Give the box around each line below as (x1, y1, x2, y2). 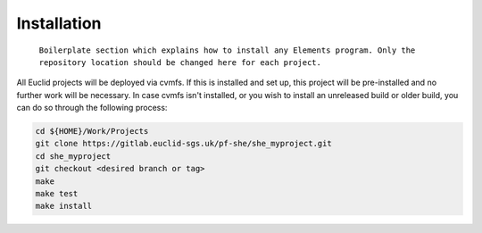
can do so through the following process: (16, 103, 168, 113)
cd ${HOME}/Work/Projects (35, 126, 149, 137)
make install (35, 201, 93, 212)
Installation (16, 13, 102, 33)
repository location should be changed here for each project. (38, 57, 321, 67)
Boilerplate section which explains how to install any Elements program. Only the (38, 45, 416, 55)
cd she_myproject (35, 151, 112, 161)
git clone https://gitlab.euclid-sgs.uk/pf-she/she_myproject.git (35, 138, 332, 149)
